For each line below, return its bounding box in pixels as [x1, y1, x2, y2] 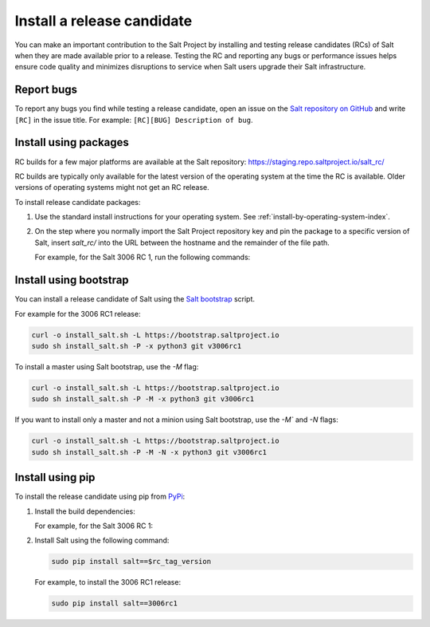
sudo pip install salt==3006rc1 [51, 599, 178, 608]
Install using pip [14, 471, 96, 484]
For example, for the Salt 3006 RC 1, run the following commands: [34, 252, 251, 262]
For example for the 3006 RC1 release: [14, 309, 141, 318]
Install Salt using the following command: [34, 535, 170, 546]
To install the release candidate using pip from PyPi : [14, 491, 186, 502]
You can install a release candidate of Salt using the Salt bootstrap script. [14, 294, 255, 304]
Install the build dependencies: [34, 507, 135, 516]
